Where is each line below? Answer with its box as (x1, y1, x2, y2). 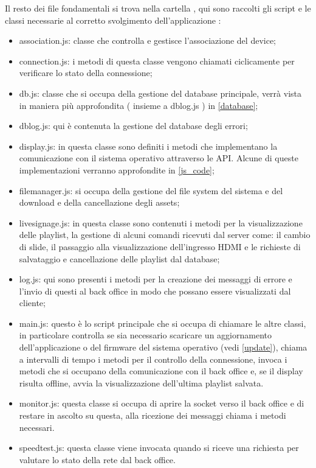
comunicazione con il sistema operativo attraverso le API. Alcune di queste (19, 152, 298, 164)
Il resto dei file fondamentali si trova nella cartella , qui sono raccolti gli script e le (5, 2, 311, 14)
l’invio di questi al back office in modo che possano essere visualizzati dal (19, 284, 291, 297)
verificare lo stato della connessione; (19, 66, 153, 79)
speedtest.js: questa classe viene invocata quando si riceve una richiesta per (19, 441, 299, 454)
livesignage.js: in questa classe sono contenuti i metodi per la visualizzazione (19, 216, 303, 229)
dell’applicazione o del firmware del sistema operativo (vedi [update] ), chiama (19, 341, 307, 354)
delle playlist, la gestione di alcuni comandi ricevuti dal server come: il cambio (19, 228, 311, 241)
